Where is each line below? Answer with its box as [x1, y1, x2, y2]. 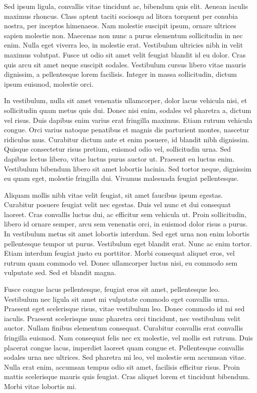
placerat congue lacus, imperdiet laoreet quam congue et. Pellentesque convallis [4, 342, 244, 352]
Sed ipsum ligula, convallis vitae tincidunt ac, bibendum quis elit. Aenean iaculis [4, 1, 248, 11]
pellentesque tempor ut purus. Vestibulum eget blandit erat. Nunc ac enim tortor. [4, 238, 252, 248]
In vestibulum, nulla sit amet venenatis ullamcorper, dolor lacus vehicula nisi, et [4, 95, 247, 106]
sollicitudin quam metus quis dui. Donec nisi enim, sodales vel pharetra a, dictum [4, 105, 252, 115]
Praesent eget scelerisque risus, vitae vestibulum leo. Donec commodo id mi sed [4, 303, 245, 314]
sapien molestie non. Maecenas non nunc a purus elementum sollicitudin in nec [4, 30, 243, 40]
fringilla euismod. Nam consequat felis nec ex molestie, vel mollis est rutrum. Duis [4, 333, 253, 342]
